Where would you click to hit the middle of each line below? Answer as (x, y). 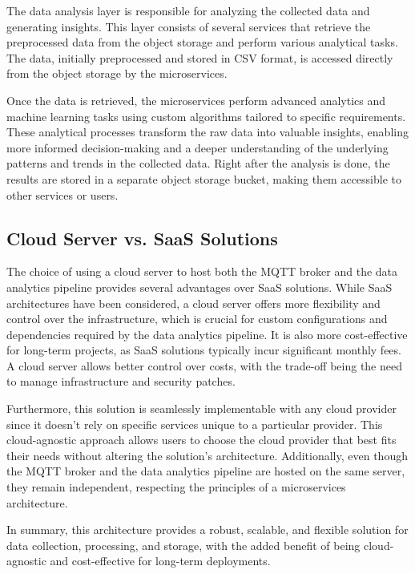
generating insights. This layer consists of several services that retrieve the (189, 26)
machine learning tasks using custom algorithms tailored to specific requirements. (206, 116)
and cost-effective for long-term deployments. (160, 561)
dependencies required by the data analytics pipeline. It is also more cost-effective (207, 334)
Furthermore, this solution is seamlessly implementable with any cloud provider (201, 408)
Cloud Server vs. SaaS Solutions (142, 238)
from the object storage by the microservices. (117, 73)
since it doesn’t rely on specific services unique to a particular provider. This (195, 424)
